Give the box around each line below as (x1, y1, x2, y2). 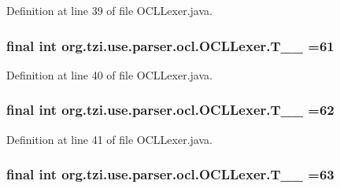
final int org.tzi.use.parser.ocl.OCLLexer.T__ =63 (6, 164, 334, 184)
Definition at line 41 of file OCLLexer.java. (6, 131, 213, 147)
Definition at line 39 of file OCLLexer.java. (6, 2, 213, 18)
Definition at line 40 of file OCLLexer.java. (6, 66, 213, 83)
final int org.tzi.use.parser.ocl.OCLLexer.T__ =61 (6, 35, 334, 55)
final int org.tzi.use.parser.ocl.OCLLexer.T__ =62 (6, 100, 334, 120)
